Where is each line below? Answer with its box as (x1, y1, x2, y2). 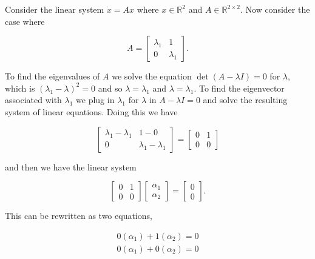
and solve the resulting (203, 93, 288, 106)
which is (5, 81, 35, 94)
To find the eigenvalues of (5, 70, 100, 82)
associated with (5, 93, 62, 106)
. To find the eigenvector (194, 81, 285, 94)
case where (5, 15, 45, 27)
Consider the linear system (5, 3, 104, 15)
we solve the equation (112, 70, 192, 82)
